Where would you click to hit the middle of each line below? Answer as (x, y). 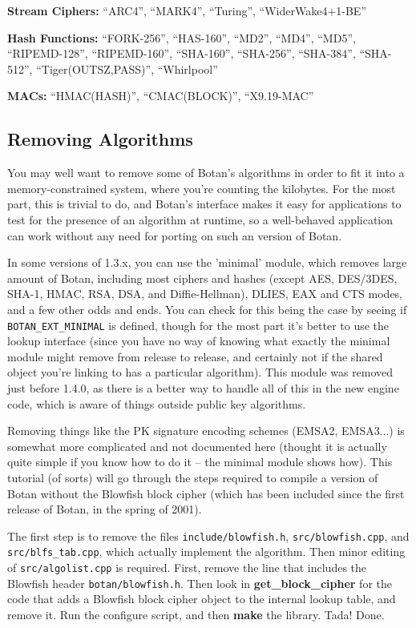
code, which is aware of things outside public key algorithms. (157, 403)
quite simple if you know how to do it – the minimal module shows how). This (200, 462)
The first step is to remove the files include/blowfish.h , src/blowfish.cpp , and (208, 535)
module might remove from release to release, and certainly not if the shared (195, 356)
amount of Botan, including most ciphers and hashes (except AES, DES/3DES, (202, 278)
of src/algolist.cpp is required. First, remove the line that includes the (187, 568)
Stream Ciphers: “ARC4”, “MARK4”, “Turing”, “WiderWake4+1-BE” (187, 10)
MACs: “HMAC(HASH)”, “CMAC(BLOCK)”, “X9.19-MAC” (161, 96)
